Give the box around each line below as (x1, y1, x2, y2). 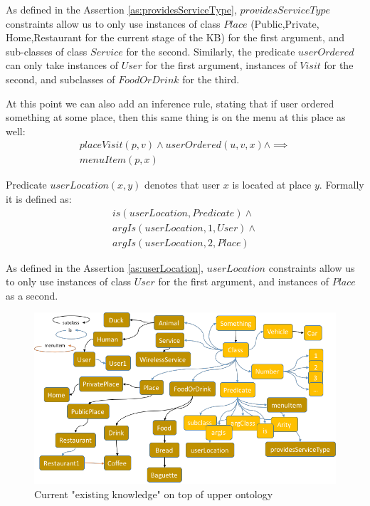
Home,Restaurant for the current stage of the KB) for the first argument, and (6, 30, 345, 45)
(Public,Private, (250, 16, 319, 31)
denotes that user (144, 177, 221, 192)
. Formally (319, 177, 364, 192)
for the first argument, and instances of (158, 274, 329, 289)
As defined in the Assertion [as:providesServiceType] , (6, 2, 237, 16)
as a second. (6, 288, 58, 302)
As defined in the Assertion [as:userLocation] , (6, 260, 203, 275)
